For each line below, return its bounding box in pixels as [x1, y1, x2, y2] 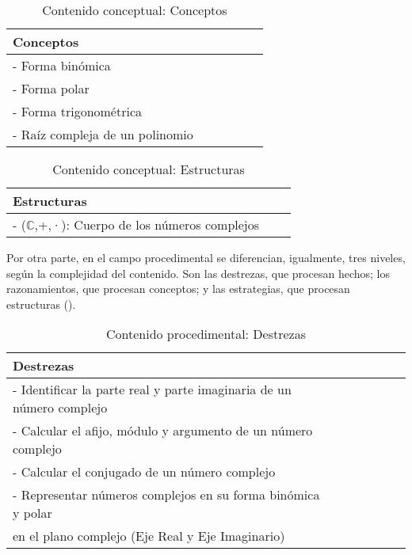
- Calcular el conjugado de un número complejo [13, 462, 276, 481]
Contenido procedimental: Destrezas [105, 325, 307, 344]
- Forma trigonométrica [13, 102, 143, 120]
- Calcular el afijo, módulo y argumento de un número [13, 421, 313, 440]
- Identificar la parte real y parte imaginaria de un [13, 380, 292, 399]
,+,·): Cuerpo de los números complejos [34, 215, 260, 234]
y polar [13, 504, 52, 523]
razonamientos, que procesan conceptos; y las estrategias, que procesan [6, 280, 350, 297]
